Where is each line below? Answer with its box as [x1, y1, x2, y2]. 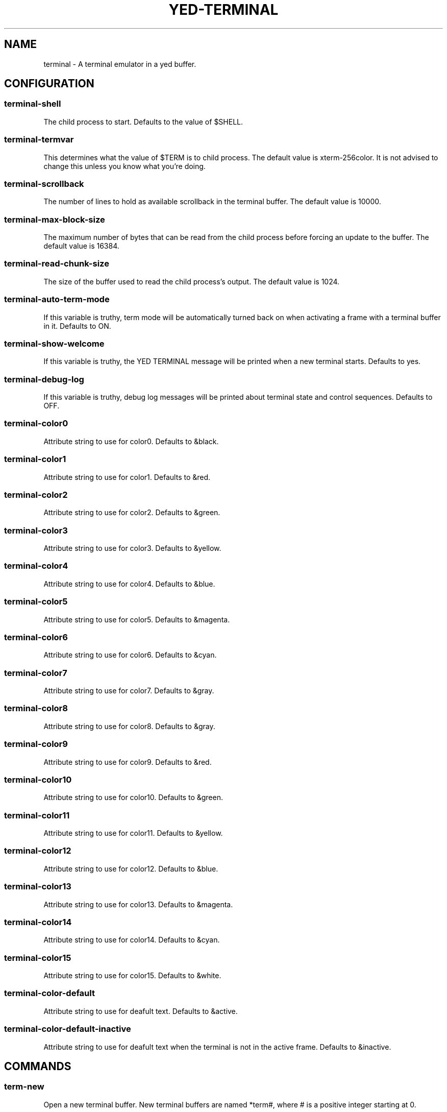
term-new [4, 1081, 44, 1092]
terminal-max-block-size [4, 214, 105, 225]
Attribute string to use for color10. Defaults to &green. [43, 793, 223, 802]
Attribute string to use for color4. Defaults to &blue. [43, 579, 215, 588]
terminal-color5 [4, 596, 68, 607]
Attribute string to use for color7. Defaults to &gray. [43, 686, 214, 695]
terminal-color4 [4, 561, 68, 571]
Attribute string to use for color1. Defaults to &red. [43, 472, 211, 481]
